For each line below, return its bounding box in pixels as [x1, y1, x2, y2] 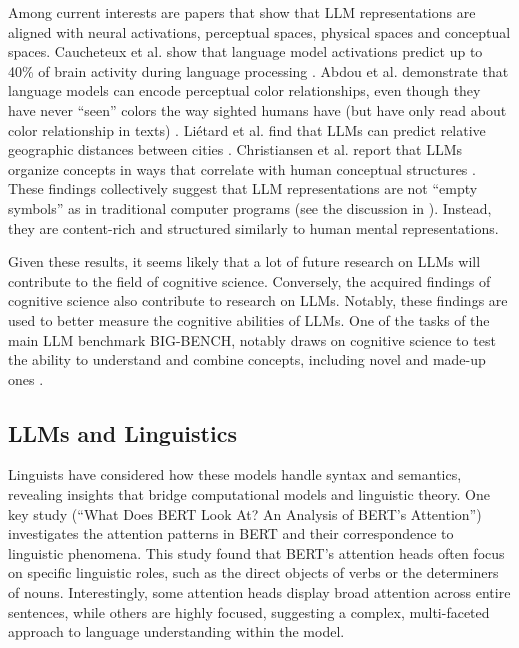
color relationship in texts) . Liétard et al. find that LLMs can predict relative [8, 119, 486, 140]
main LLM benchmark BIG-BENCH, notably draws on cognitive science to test [8, 329, 496, 350]
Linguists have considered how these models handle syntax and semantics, [8, 464, 462, 485]
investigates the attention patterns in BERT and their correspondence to [8, 523, 454, 544]
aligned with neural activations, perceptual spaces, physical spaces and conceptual [8, 21, 511, 42]
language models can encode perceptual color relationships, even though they [8, 80, 481, 101]
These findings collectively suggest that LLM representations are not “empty [8, 178, 478, 199]
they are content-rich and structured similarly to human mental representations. [8, 217, 499, 238]
